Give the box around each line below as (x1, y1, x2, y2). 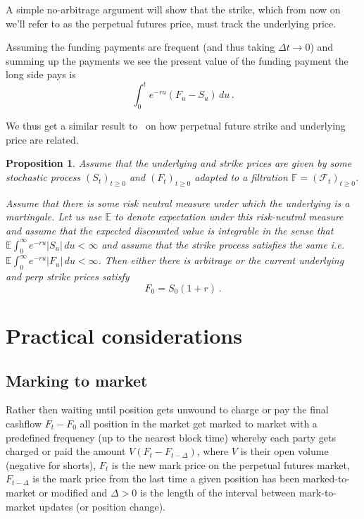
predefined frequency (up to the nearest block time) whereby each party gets (6, 430, 336, 444)
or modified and (39, 484, 108, 499)
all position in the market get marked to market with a (80, 415, 318, 430)
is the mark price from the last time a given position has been (32, 471, 300, 486)
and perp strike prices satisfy (6, 269, 130, 284)
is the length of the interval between (140, 484, 296, 499)
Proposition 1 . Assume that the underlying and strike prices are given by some (6, 156, 352, 170)
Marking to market (6, 369, 148, 391)
